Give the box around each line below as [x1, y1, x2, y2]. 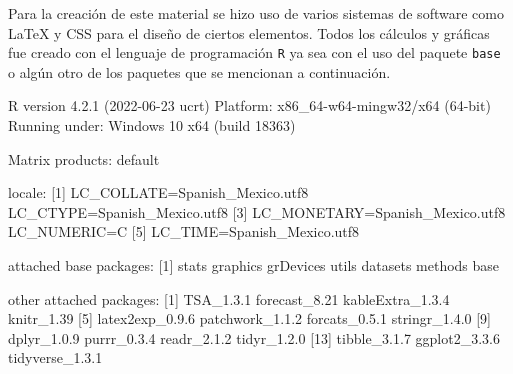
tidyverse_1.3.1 [8, 347, 103, 368]
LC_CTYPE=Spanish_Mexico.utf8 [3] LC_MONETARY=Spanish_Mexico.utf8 [8, 201, 506, 222]
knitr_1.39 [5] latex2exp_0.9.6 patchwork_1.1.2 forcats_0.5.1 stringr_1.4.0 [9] [8, 308, 492, 329]
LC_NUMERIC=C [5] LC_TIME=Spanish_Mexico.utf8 [8, 221, 360, 242]
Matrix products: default [8, 148, 160, 169]
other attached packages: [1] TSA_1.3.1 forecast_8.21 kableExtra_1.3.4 [8, 288, 450, 309]
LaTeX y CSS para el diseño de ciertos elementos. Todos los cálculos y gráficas [8, 22, 490, 43]
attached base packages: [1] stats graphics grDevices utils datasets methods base [8, 255, 500, 275]
